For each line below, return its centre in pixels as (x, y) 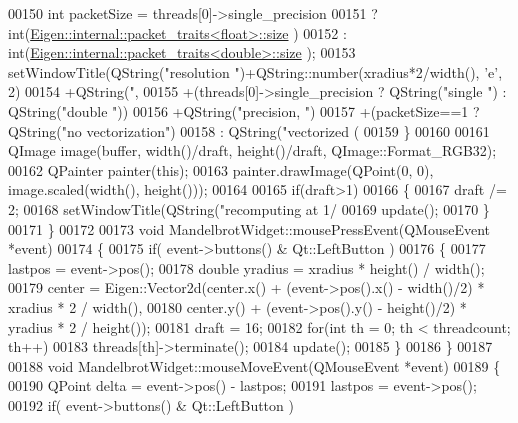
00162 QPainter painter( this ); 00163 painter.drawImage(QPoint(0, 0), (221, 169)
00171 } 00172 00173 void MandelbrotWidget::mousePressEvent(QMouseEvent (249, 228)
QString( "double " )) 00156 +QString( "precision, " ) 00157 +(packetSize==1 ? (244, 110)
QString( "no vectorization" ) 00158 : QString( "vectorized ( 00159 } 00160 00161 (249, 130)
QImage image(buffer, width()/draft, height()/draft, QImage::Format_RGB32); (252, 150)
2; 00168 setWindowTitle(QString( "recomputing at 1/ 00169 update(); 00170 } (249, 208)
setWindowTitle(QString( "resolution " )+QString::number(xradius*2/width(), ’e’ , (255, 71)
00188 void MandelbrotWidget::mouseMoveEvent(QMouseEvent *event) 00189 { (254, 365)
